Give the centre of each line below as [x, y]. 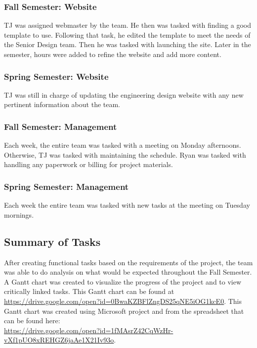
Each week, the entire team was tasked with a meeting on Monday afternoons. [123, 145]
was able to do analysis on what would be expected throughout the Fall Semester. [128, 272]
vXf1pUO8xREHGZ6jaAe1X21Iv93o [59, 340]
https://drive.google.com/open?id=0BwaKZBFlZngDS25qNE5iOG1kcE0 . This [123, 301]
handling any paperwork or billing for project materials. [88, 164]
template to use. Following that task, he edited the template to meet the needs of [127, 34]
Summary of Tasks [52, 241]
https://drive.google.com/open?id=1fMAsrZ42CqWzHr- [89, 330]
